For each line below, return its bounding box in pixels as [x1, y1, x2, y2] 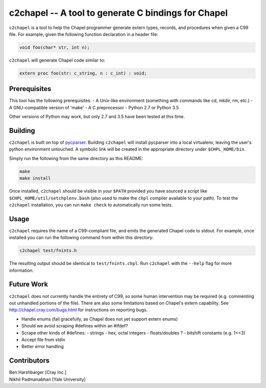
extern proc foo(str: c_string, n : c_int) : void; [19, 70, 147, 76]
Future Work [9, 280, 48, 289]
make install [19, 175, 51, 181]
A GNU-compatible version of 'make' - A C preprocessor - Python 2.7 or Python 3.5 [9, 104, 179, 110]
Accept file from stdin [21, 336, 66, 342]
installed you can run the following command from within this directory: [9, 234, 154, 241]
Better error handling [21, 344, 64, 350]
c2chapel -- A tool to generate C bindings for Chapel [9, 7, 228, 18]
